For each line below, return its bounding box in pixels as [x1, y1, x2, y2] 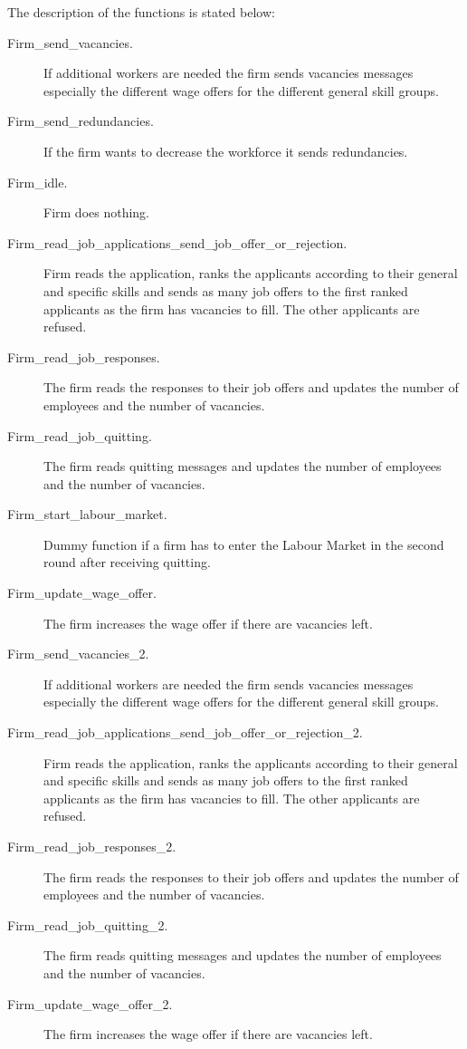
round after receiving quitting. [43, 553, 211, 572]
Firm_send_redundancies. [7, 111, 154, 130]
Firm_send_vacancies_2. [7, 644, 149, 663]
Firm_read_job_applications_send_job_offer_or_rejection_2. [7, 723, 363, 742]
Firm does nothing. [43, 203, 149, 222]
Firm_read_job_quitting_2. [7, 915, 168, 934]
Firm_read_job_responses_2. [7, 837, 176, 855]
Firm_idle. [7, 172, 68, 191]
